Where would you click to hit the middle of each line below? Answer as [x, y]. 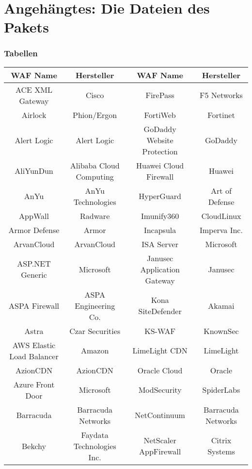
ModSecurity [160, 390]
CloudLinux [221, 216]
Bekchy [34, 446]
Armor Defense [34, 230]
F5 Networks [221, 95]
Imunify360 [160, 216]
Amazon [95, 351]
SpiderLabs [221, 390]
